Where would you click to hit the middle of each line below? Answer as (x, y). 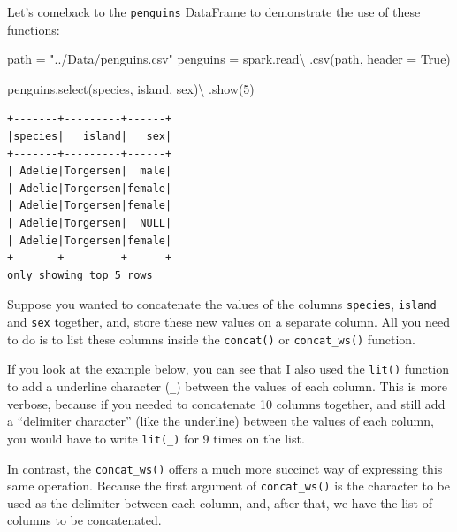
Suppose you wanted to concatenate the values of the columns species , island (222, 304)
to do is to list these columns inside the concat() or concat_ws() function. (211, 339)
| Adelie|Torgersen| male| (90, 171)
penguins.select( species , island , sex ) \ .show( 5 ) (131, 88)
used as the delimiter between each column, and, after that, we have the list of (220, 502)
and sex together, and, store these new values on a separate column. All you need (228, 322)
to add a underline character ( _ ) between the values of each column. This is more (227, 386)
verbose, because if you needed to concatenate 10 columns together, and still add (226, 403)
